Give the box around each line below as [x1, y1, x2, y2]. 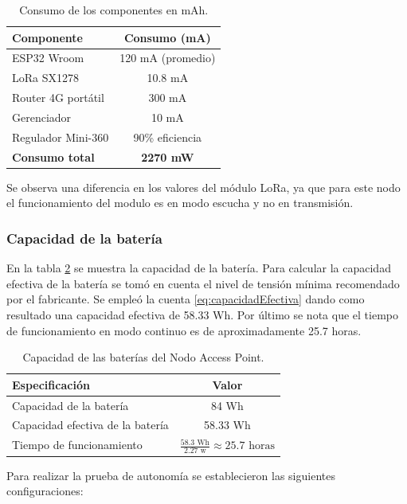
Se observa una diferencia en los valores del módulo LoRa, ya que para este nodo [6, 178, 401, 195]
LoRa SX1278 [12, 69, 79, 86]
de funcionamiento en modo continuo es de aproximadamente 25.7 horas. [6, 322, 362, 338]
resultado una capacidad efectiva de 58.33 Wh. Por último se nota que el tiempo [6, 306, 398, 322]
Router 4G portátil [12, 89, 104, 106]
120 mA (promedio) [119, 49, 216, 66]
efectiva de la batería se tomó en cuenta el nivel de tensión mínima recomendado [6, 275, 400, 291]
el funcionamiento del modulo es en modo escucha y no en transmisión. [6, 194, 354, 211]
